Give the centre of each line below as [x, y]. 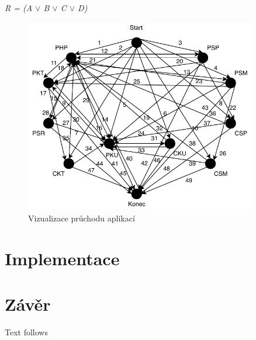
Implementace [62, 258]
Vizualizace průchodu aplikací [82, 218]
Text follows [26, 332]
